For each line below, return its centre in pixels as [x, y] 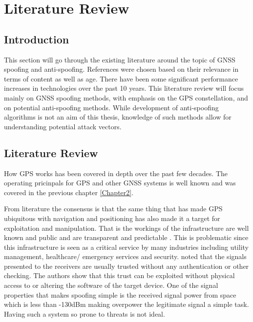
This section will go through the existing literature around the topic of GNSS [120, 59]
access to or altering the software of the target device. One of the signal [111, 285]
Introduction [37, 39]
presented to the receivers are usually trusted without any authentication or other [126, 266]
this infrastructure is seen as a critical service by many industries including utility [126, 247]
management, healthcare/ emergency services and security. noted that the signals [125, 256]
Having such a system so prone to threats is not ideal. [84, 313]
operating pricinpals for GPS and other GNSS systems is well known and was [120, 183]
